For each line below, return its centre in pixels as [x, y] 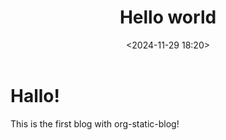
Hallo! [35, 95]
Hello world [168, 17]
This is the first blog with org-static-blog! [95, 123]
